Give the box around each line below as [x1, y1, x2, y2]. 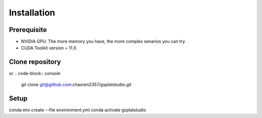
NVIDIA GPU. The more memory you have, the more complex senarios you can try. [21, 39, 186, 44]
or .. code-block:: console [9, 71, 61, 76]
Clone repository [9, 58, 61, 66]
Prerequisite [9, 26, 47, 34]
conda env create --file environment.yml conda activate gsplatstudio [9, 107, 147, 113]
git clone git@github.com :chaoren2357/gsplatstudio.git [21, 81, 132, 87]
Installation [9, 7, 55, 18]
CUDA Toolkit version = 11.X [21, 45, 77, 51]
